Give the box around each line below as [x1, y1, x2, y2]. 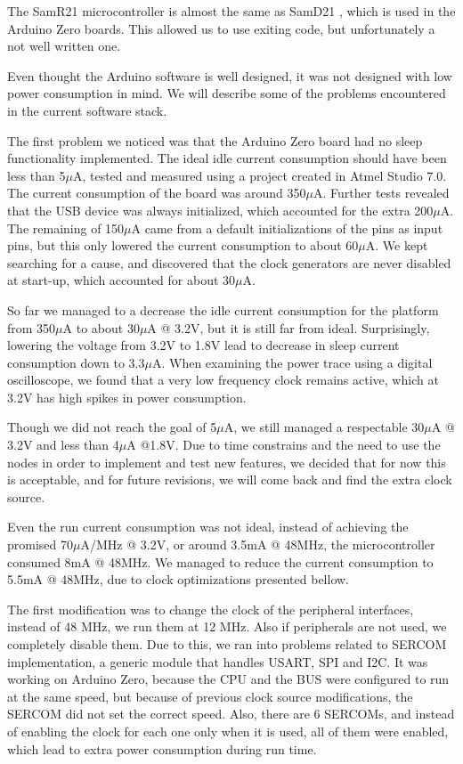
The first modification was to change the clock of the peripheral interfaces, [7, 599, 414, 618]
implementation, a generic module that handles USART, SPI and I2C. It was [7, 652, 428, 671]
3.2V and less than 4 [7, 435, 119, 454]
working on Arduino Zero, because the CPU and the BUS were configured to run [7, 670, 450, 688]
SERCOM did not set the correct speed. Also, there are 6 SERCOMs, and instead [7, 704, 455, 723]
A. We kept [365, 236, 428, 255]
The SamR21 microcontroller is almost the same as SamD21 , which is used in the [7, 2, 456, 20]
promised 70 [7, 535, 74, 554]
